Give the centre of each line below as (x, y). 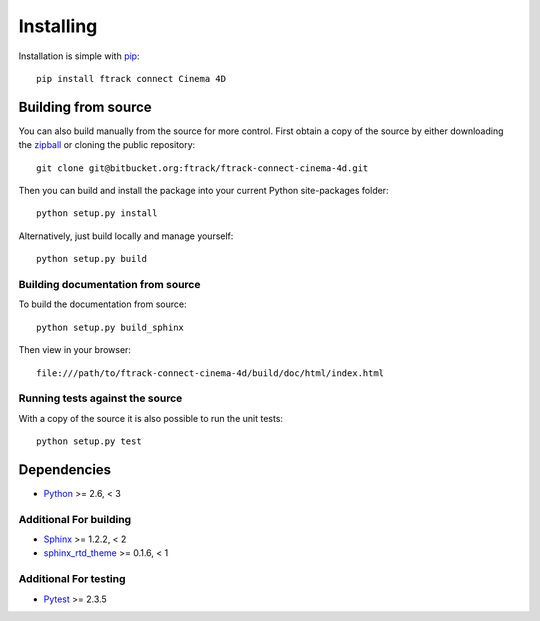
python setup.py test (89, 441)
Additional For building (75, 519)
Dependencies (65, 469)
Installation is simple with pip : (79, 56)
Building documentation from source (109, 284)
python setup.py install (97, 213)
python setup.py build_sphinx (110, 327)
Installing (58, 26)
